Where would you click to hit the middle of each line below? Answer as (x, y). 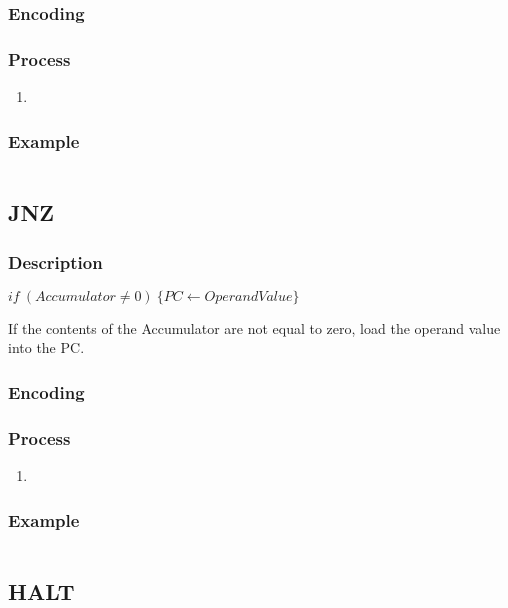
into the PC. (46, 347)
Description (55, 261)
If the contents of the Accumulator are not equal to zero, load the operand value (254, 327)
